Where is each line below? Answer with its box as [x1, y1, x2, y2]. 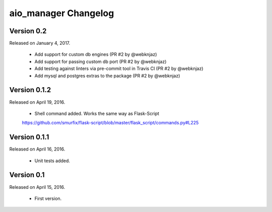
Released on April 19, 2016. [9, 99, 65, 105]
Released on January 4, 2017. [9, 40, 71, 46]
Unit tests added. [34, 158, 71, 164]
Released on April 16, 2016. [9, 146, 65, 152]
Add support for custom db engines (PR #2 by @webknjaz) [34, 51, 157, 57]
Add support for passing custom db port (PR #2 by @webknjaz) [34, 58, 167, 64]
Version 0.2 [9, 27, 47, 35]
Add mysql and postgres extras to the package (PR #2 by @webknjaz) [34, 73, 180, 79]
